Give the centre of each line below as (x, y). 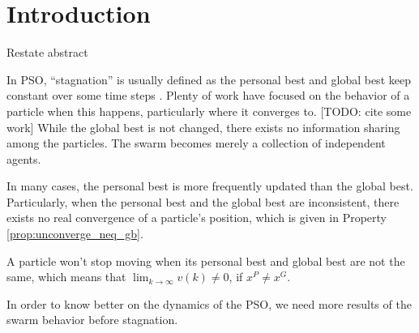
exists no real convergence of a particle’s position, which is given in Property (197, 218)
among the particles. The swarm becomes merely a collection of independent (196, 143)
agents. (24, 158)
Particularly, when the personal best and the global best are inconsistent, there (203, 201)
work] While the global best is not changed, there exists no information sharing (203, 127)
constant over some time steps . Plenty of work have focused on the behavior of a (208, 95)
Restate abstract (47, 52)
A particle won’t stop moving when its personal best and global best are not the (206, 260)
